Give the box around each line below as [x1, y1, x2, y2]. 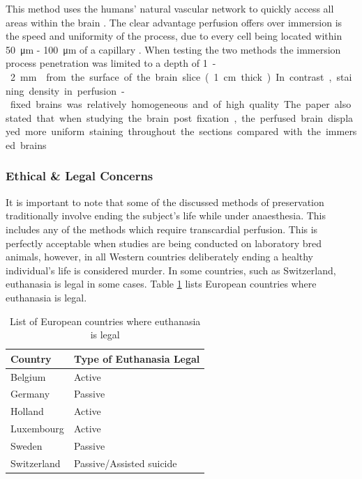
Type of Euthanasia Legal [73, 351, 200, 366]
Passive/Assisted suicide [73, 455, 177, 470]
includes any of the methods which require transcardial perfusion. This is [6, 221, 318, 236]
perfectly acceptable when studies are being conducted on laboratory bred [6, 235, 322, 250]
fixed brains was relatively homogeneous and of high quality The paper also [10, 97, 352, 111]
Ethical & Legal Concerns [6, 167, 153, 184]
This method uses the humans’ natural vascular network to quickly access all [6, 1, 334, 15]
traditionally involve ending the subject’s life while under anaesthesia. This [6, 208, 326, 223]
